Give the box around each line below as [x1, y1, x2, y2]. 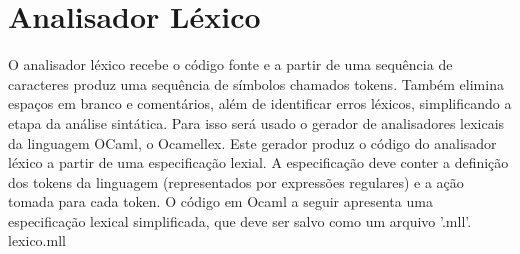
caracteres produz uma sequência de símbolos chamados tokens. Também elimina [8, 73, 504, 94]
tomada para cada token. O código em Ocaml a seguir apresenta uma [8, 191, 433, 212]
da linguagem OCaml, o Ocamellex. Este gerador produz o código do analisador [8, 132, 497, 153]
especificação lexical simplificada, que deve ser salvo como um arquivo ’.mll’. [8, 210, 472, 231]
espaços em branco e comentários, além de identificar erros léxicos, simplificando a [8, 93, 512, 114]
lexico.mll [8, 230, 66, 251]
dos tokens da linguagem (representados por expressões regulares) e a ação [8, 171, 464, 192]
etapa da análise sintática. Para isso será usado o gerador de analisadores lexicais [8, 112, 505, 133]
